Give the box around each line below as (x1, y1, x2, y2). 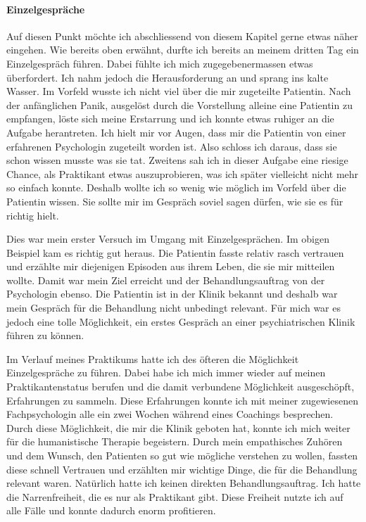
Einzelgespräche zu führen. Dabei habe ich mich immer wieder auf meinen (6, 365, 326, 380)
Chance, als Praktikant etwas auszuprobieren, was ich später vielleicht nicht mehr (6, 166, 359, 181)
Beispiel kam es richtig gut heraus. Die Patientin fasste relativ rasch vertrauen (6, 245, 344, 260)
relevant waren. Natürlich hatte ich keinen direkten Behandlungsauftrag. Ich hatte (6, 476, 361, 490)
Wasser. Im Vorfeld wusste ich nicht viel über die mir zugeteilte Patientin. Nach (6, 84, 351, 98)
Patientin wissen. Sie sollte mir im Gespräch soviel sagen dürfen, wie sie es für (6, 193, 343, 208)
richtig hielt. (6, 208, 59, 222)
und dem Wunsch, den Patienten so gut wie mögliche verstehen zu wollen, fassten (6, 448, 358, 463)
